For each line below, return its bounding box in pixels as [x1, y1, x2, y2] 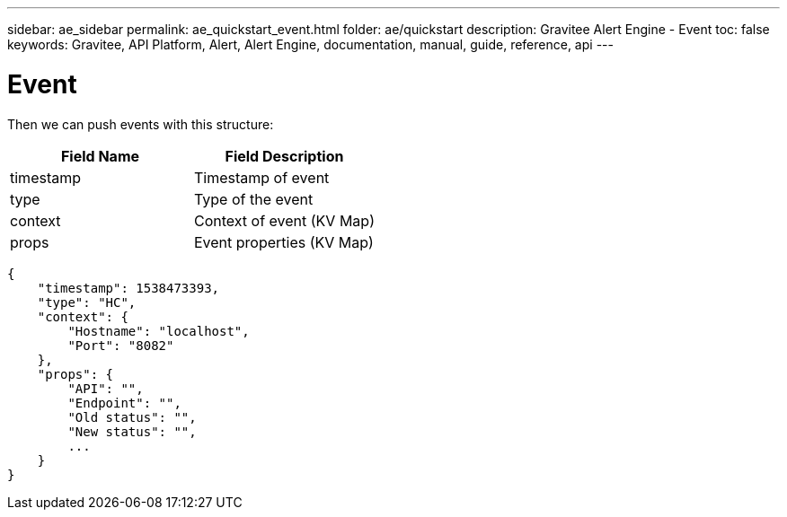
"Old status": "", [67, 409, 197, 425]
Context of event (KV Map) [193, 211, 375, 230]
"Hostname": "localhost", [67, 323, 250, 338]
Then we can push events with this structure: [7, 116, 274, 132]
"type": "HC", [37, 294, 137, 310]
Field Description [225, 146, 344, 165]
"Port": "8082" [67, 337, 174, 353]
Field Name [60, 146, 140, 165]
